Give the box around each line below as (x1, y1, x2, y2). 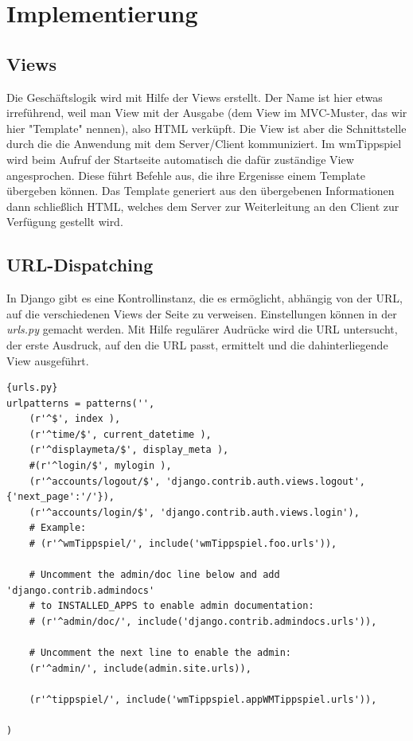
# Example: (29, 522, 87, 534)
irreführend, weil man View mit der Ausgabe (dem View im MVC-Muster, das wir (6, 104, 407, 121)
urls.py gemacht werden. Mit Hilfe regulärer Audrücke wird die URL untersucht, (6, 321, 398, 337)
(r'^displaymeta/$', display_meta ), (29, 444, 229, 456)
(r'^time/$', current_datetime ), (29, 428, 212, 440)
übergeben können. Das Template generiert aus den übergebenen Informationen (6, 182, 395, 199)
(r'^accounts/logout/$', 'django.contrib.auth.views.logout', (29, 475, 366, 487)
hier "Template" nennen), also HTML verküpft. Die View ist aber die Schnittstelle (6, 119, 407, 136)
